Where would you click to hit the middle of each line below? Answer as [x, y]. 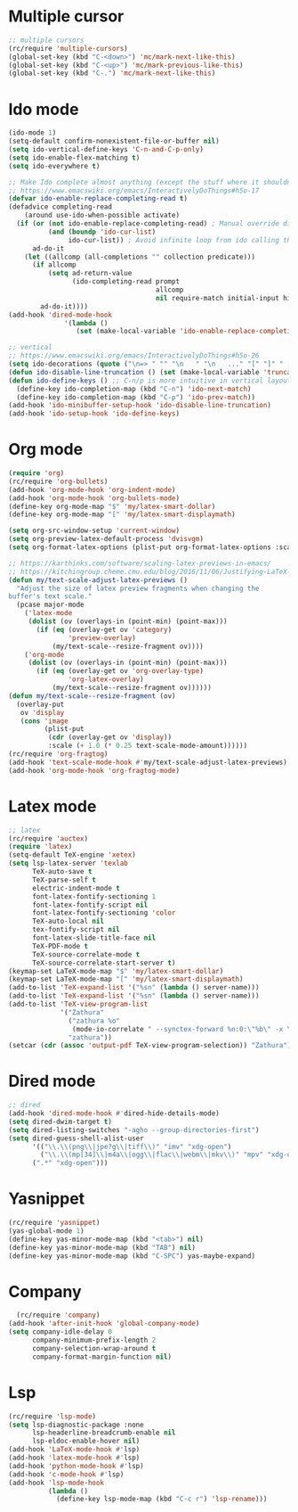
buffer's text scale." [50, 596]
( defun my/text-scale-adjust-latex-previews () [98, 580]
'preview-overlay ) [102, 638]
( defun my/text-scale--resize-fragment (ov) [92, 696]
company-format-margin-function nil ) [102, 1357]
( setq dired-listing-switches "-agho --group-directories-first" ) [134, 1130]
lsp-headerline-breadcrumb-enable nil [104, 1433]
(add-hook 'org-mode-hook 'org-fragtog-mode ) [94, 770]
